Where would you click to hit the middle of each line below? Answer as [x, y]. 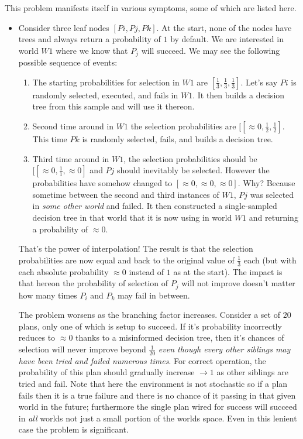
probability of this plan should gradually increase [106, 372]
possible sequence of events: [68, 62]
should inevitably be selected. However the [193, 170]
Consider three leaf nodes [64, 27]
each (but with [270, 260]
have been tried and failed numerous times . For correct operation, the [142, 360]
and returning [273, 217]
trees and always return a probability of [89, 39]
